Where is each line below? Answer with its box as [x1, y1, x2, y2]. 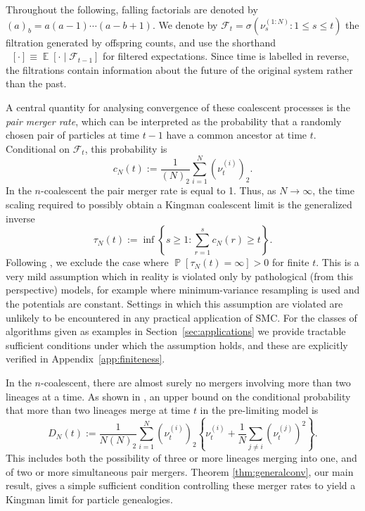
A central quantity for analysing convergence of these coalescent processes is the [6, 99, 350, 114]
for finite [271, 255, 309, 270]
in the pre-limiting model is [200, 403, 319, 417]
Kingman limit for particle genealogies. [6, 491, 173, 506]
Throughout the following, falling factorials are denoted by [6, 2, 258, 16]
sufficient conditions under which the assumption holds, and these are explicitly [6, 337, 348, 352]
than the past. [6, 76, 67, 91]
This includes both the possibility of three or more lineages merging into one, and [6, 450, 357, 465]
